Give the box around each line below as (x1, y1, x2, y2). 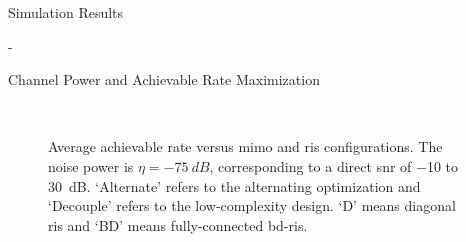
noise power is (48, 155, 134, 176)
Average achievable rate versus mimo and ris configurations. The (48, 136, 443, 157)
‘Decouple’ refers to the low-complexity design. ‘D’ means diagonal (48, 195, 456, 216)
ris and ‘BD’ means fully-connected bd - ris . (48, 214, 308, 235)
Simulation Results (8, 2, 124, 22)
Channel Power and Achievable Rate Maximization (8, 69, 320, 90)
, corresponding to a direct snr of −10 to (209, 155, 459, 176)
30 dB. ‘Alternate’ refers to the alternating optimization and (48, 175, 421, 196)
